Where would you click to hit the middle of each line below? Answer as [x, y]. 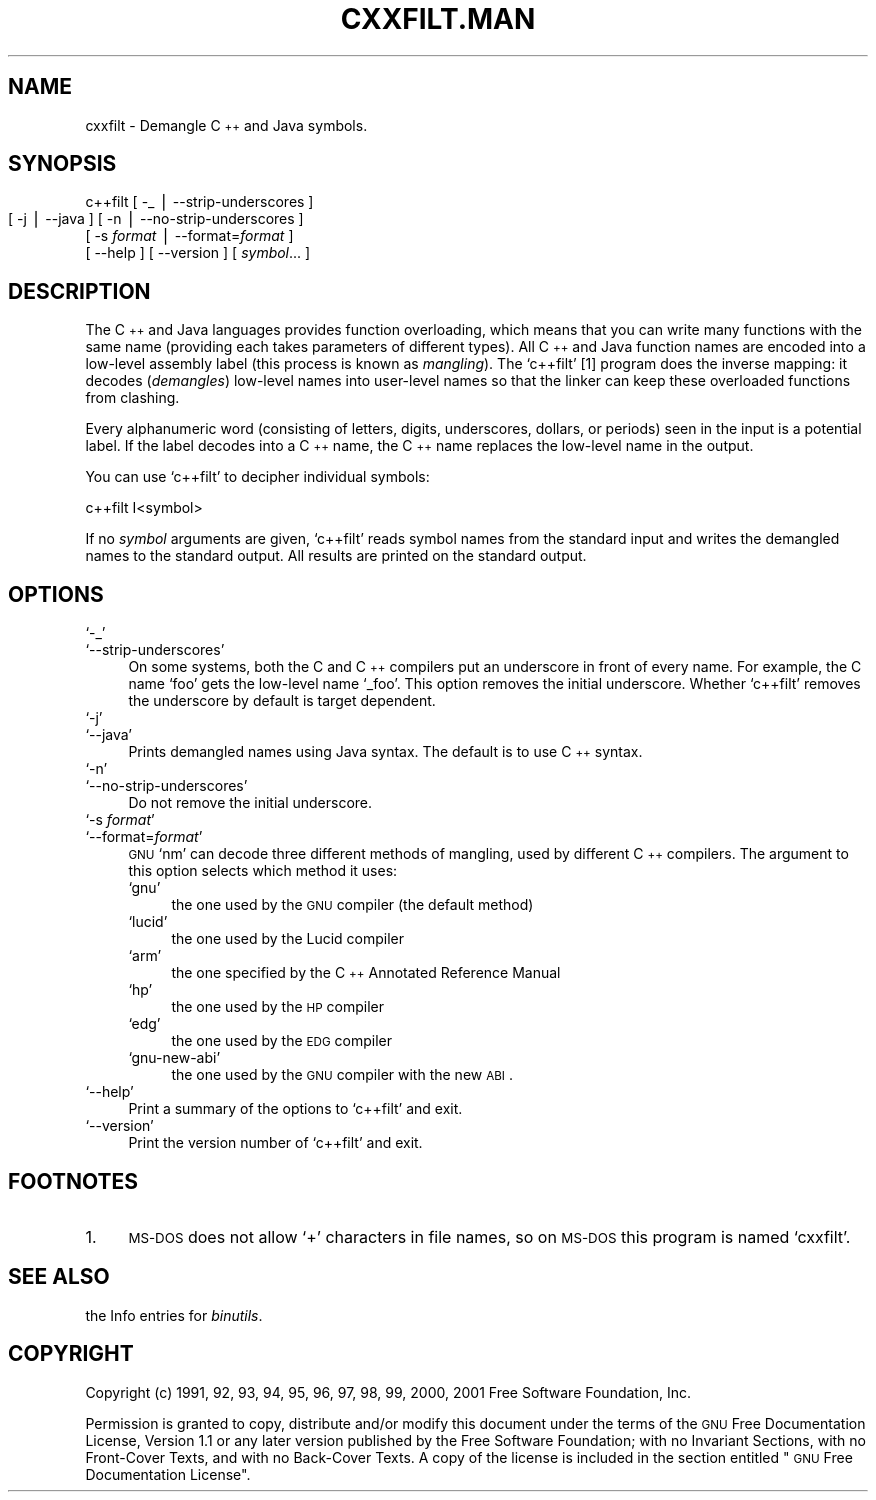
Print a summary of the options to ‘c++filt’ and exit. [295, 1109]
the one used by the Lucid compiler [288, 939]
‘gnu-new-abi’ [174, 1058]
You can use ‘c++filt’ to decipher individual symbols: [257, 477]
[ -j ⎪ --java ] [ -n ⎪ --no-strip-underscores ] [156, 219]
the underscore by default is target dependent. [282, 701]
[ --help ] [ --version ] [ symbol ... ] [198, 253]
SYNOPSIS [62, 164]
